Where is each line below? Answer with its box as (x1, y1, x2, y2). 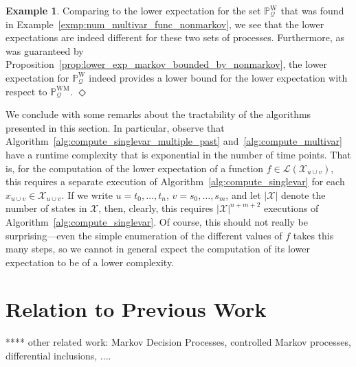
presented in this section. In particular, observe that (5, 120, 225, 134)
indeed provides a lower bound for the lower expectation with (89, 70, 348, 84)
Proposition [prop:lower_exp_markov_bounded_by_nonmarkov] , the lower (5, 57, 328, 71)
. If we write (61, 187, 113, 202)
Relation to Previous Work (5, 295, 267, 323)
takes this (293, 228, 334, 242)
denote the (280, 187, 326, 202)
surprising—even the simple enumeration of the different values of (5, 228, 282, 242)
